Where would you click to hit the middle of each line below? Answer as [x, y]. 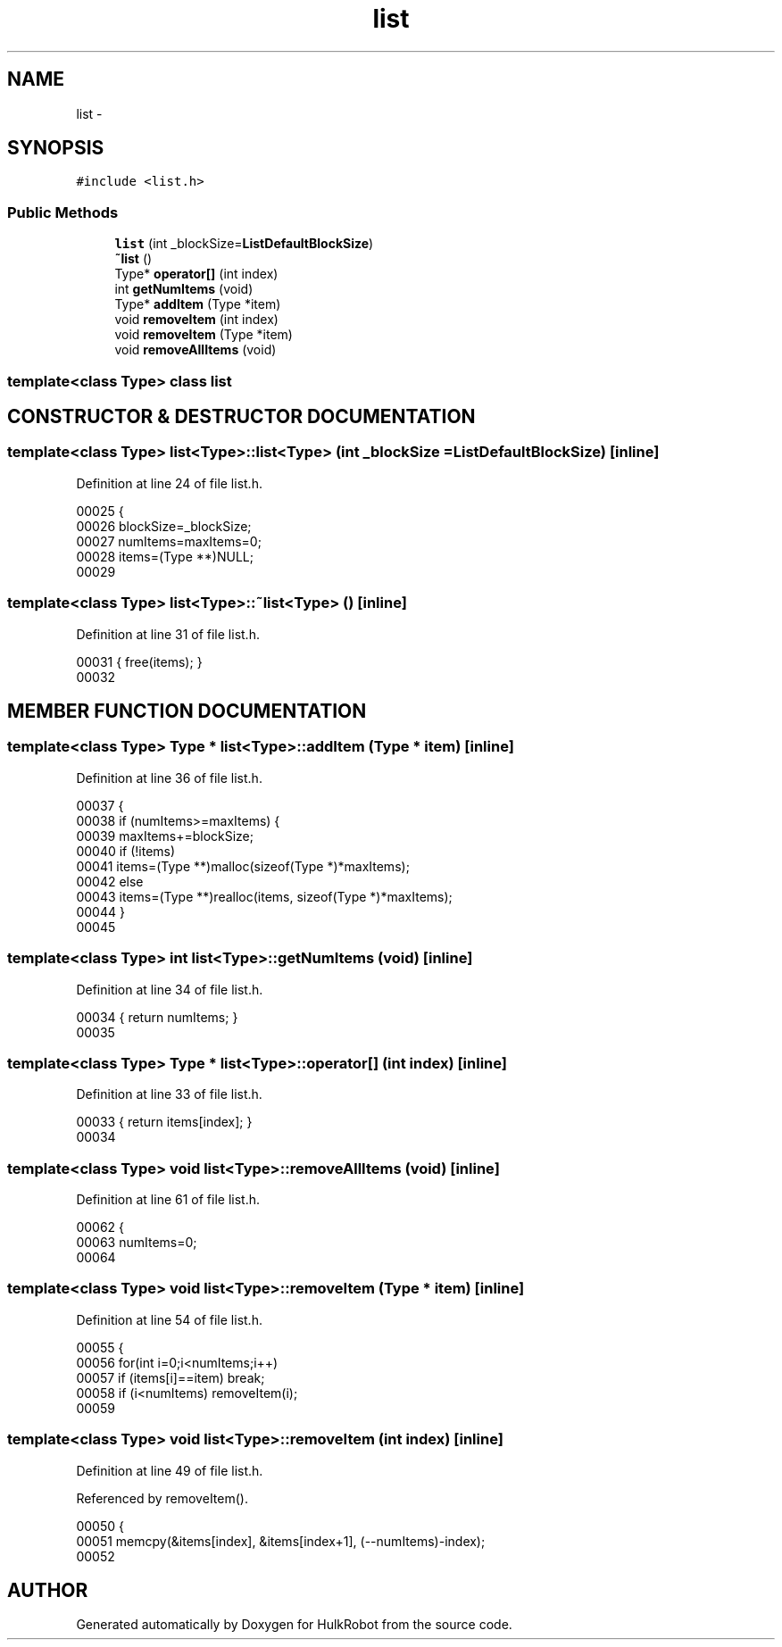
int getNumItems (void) [184, 289]
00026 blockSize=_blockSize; [164, 526]
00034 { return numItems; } [157, 1017]
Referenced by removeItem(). [162, 1498]
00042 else [110, 881]
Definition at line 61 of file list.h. [168, 1199]
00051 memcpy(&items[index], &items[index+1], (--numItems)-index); [281, 1541]
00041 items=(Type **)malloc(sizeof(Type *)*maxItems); [243, 866]
